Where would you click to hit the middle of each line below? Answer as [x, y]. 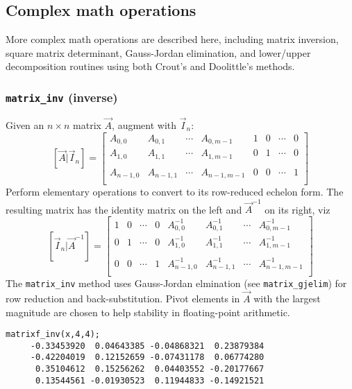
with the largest [287, 298]
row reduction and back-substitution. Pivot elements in [123, 298]
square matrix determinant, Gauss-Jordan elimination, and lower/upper [158, 52]
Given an [25, 124]
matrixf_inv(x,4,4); [53, 335]
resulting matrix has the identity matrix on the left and [124, 209]
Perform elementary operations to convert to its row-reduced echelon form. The [175, 192]
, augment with [144, 124]
